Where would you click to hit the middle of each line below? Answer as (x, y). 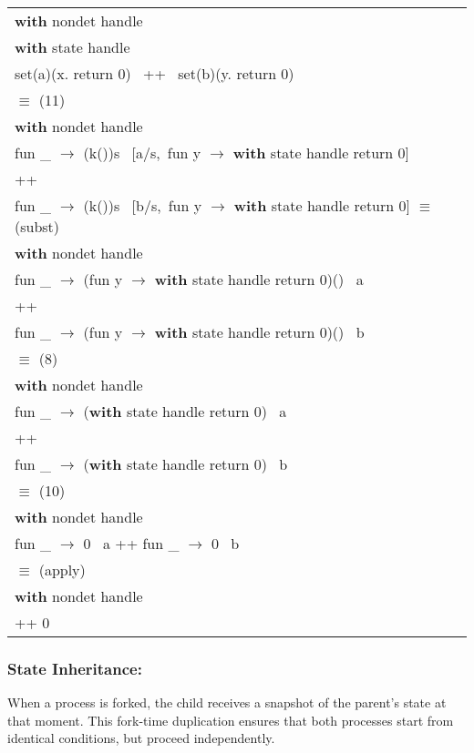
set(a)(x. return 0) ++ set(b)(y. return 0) (155, 73)
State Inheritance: (75, 668)
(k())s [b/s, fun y (143, 205)
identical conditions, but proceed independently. (141, 738)
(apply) (62, 570)
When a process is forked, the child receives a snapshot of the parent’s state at (227, 702)
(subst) (37, 226)
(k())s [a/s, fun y (142, 153)
